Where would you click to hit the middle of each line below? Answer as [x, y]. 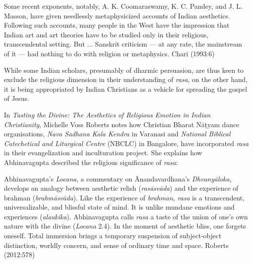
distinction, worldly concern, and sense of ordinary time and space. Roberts [116, 245]
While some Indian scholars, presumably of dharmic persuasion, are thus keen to [124, 70]
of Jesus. [17, 98]
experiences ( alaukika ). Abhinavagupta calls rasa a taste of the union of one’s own [126, 216]
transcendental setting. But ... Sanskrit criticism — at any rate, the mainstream [123, 44]
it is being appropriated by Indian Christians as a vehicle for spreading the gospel [126, 89]
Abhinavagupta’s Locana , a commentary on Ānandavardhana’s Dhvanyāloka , [118, 178]
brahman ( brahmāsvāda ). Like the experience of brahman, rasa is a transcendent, [124, 197]
